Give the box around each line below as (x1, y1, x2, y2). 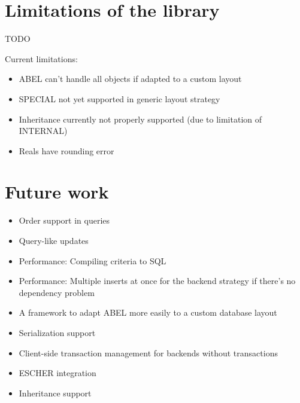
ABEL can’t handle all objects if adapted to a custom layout (19, 72, 242, 85)
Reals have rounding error (19, 144, 114, 157)
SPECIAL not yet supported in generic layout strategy (19, 92, 220, 105)
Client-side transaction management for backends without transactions (19, 346, 278, 359)
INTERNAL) (19, 124, 68, 137)
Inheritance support (19, 386, 92, 399)
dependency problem (19, 286, 95, 298)
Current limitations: (5, 52, 78, 65)
